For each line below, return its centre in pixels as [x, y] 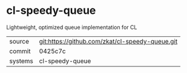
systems [21, 61]
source [19, 41]
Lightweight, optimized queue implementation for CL [72, 27]
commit [20, 51]
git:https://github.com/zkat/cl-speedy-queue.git [108, 41]
